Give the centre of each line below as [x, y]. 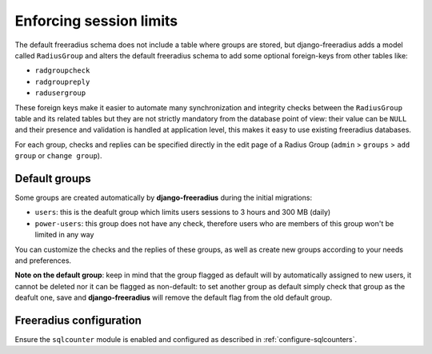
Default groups [53, 179]
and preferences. [43, 261]
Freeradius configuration [78, 320]
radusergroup [60, 93]
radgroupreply [62, 82]
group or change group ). [58, 156]
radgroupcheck [62, 71]
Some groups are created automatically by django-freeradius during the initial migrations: [163, 197]
